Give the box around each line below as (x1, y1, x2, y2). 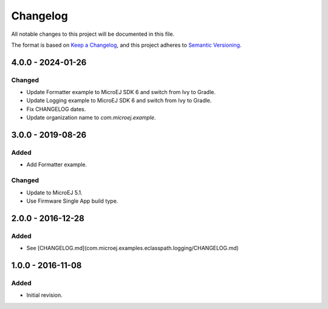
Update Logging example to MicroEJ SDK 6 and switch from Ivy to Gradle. (26, 97, 212, 104)
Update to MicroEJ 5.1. (26, 189, 83, 196)
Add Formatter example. (26, 161, 87, 168)
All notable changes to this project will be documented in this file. (11, 30, 175, 38)
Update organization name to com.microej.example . (26, 114, 156, 121)
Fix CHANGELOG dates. (26, 105, 86, 112)
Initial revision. (26, 291, 63, 299)
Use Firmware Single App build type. (26, 197, 118, 205)
